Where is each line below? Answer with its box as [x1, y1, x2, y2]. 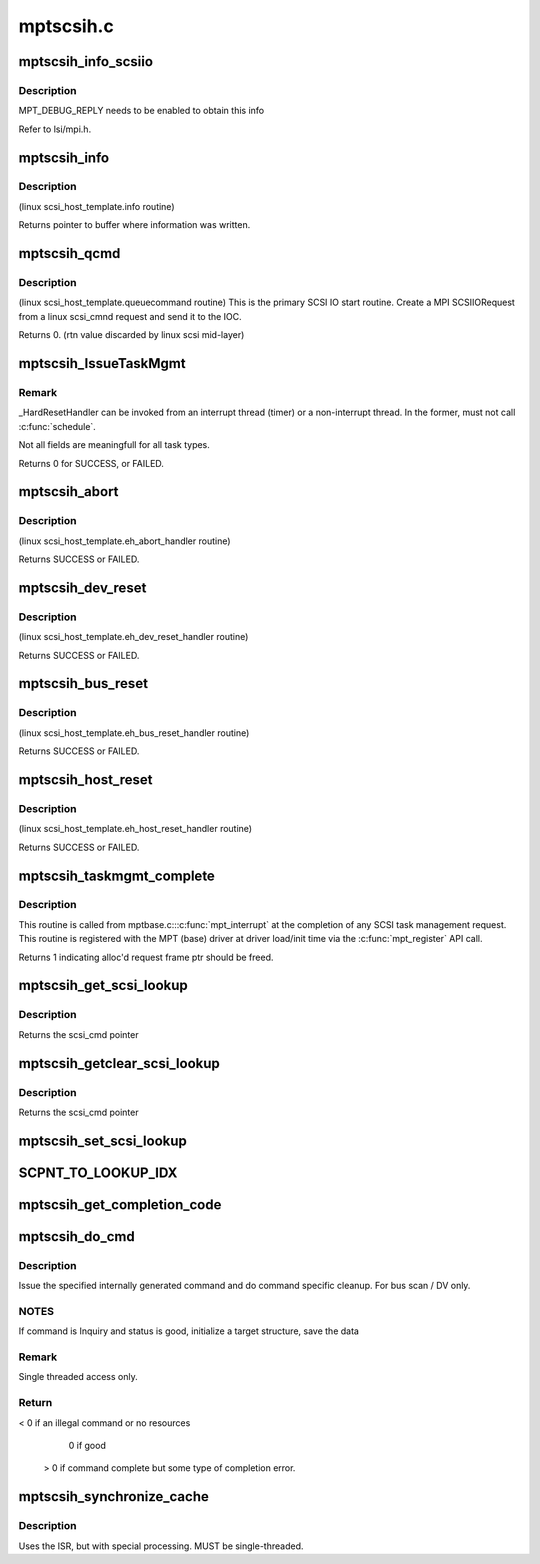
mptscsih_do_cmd [18, 1228, 135, 1245]
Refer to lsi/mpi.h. [18, 123, 92, 135]
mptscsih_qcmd [18, 245, 121, 262]
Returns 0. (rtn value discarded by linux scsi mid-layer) [18, 329, 245, 341]
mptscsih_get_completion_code [18, 1196, 222, 1213]
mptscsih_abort [18, 483, 119, 500]
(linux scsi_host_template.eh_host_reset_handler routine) [18, 823, 253, 835]
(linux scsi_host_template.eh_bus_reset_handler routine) [18, 726, 250, 739]
